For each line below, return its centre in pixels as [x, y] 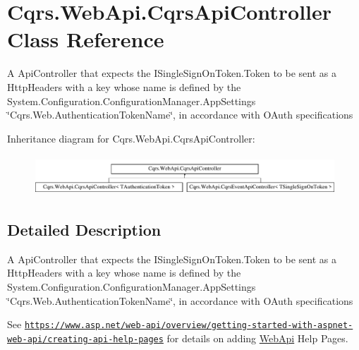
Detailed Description [84, 229]
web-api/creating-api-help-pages [85, 339]
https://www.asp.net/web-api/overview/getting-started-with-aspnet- [189, 326]
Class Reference [86, 39]
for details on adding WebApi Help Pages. [257, 338]
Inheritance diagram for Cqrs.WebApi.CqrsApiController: [131, 138]
